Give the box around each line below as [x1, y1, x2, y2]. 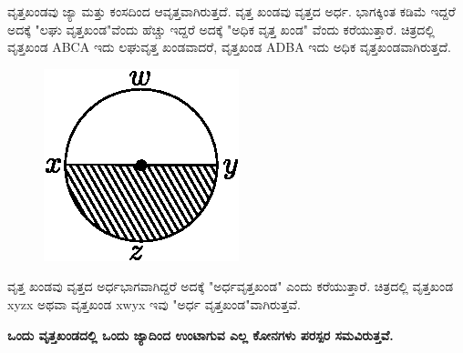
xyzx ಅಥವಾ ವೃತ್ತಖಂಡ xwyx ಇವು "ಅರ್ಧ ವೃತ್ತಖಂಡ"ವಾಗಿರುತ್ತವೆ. [7, 294, 301, 313]
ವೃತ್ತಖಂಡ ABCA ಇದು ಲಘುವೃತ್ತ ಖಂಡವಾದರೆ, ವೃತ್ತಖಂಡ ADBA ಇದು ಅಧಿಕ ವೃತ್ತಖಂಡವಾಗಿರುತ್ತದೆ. [7, 37, 451, 56]
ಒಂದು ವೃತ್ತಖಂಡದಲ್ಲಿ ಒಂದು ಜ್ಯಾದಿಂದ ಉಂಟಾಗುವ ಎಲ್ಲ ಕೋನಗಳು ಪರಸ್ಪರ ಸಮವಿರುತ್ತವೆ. [7, 325, 394, 344]
